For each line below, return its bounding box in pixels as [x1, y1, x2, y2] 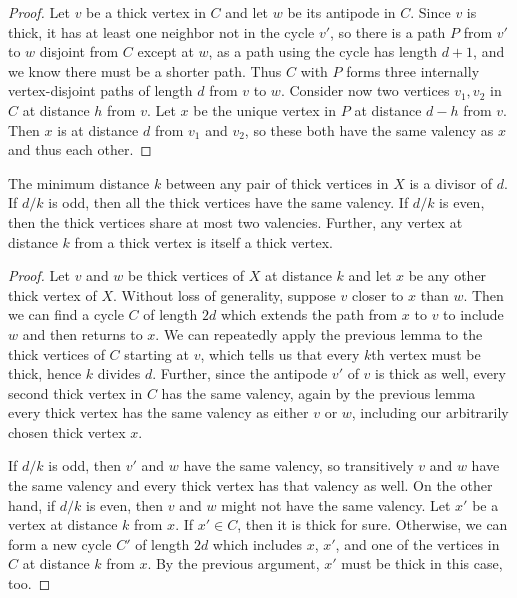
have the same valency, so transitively [183, 455, 414, 476]
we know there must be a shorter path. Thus [8, 60, 282, 81]
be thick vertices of [128, 265, 245, 286]
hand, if [8, 494, 56, 515]
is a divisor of [409, 172, 493, 193]
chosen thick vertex [8, 421, 126, 442]
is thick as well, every [375, 363, 506, 384]
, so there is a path [330, 21, 446, 42]
